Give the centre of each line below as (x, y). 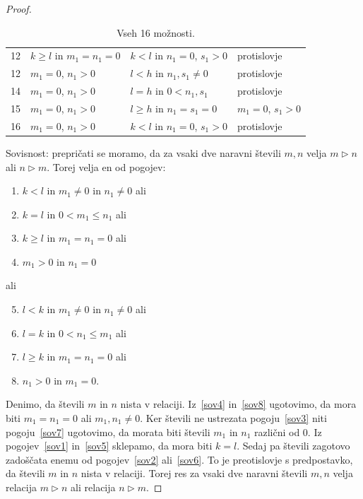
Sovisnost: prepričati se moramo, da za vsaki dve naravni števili (143, 152)
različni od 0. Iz (288, 432)
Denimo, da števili (45, 404)
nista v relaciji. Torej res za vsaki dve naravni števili (194, 473)
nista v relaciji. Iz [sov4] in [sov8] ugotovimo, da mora (238, 404)
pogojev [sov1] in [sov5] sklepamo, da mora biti (109, 446)
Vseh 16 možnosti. (156, 32)
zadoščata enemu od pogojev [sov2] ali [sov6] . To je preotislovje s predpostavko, (179, 459)
